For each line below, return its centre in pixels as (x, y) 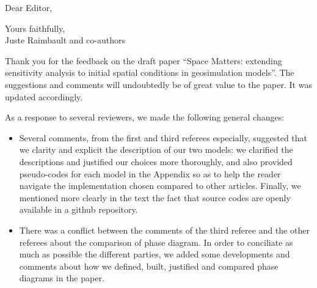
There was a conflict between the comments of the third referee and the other (164, 230)
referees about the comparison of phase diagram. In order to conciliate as (156, 242)
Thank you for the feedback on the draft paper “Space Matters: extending (144, 60)
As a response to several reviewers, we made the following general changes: (145, 117)
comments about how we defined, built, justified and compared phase (149, 266)
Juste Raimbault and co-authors (65, 40)
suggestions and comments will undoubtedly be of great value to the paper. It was (158, 84)
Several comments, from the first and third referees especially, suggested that (163, 137)
